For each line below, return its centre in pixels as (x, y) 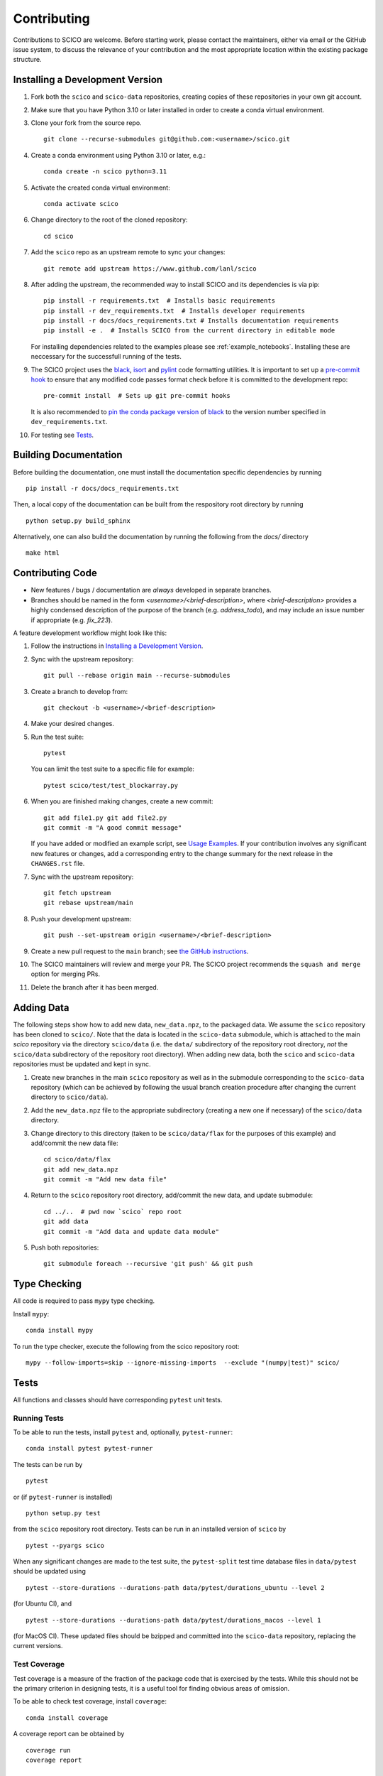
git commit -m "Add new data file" (105, 1180)
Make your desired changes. (73, 724)
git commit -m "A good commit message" (113, 828)
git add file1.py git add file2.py (105, 818)
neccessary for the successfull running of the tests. (106, 357)
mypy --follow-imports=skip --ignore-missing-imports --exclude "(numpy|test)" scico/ (183, 1363)
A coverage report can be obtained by (69, 1734)
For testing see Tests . (62, 435)
